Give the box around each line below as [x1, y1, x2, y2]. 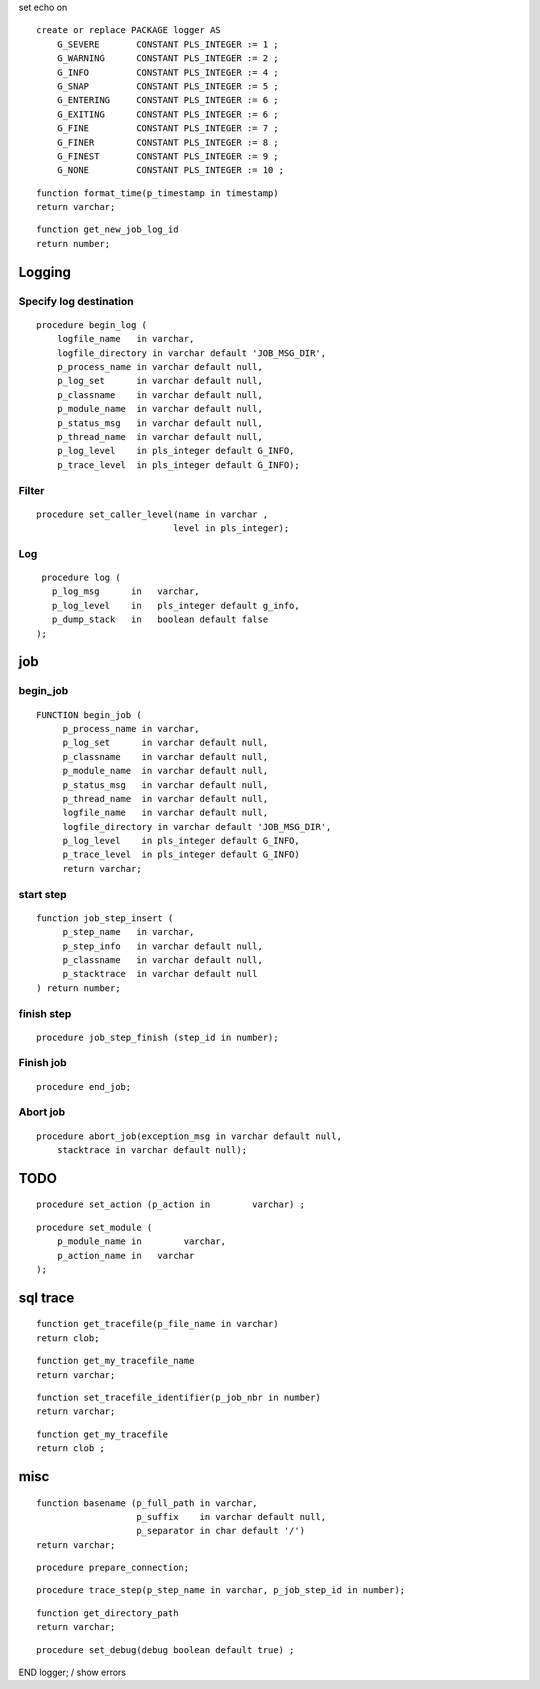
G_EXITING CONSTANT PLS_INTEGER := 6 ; [56, 108, 279, 120]
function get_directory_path [36, 1607, 179, 1619]
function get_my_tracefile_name [36, 1355, 195, 1367]
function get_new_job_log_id [36, 224, 179, 235]
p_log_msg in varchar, [51, 586, 200, 597]
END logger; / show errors [18, 1666, 127, 1679]
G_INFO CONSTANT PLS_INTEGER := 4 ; [56, 66, 279, 78]
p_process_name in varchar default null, [56, 361, 264, 372]
